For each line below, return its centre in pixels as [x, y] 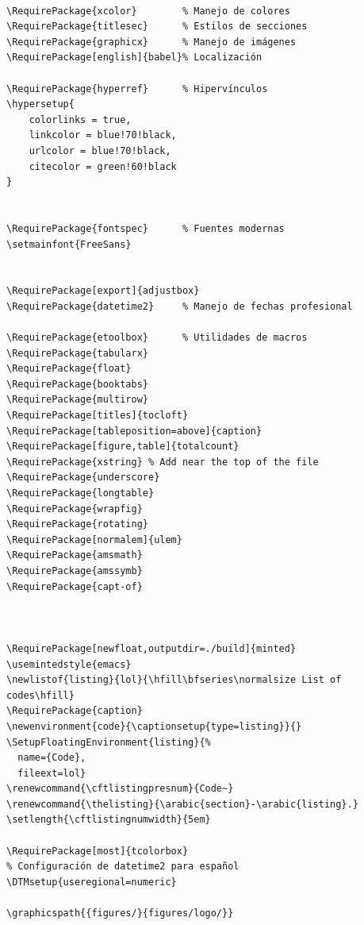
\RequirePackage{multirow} [77, 400]
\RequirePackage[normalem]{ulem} [94, 540]
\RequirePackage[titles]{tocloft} [98, 416]
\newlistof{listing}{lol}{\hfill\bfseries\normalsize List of [174, 680]
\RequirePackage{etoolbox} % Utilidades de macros [157, 338]
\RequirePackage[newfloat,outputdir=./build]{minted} [151, 648]
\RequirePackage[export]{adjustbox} [103, 291]
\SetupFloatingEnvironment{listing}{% [109, 742]
